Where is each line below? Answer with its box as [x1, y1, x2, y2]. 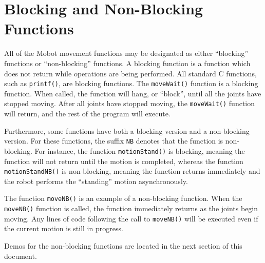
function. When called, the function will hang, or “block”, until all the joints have [4, 88, 261, 98]
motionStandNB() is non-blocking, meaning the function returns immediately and [4, 166, 260, 176]
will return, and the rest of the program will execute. [4, 108, 171, 118]
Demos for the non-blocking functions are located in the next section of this [4, 240, 242, 251]
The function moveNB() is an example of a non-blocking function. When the [4, 193, 242, 204]
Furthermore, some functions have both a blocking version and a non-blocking [4, 125, 250, 136]
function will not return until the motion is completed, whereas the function [4, 155, 243, 166]
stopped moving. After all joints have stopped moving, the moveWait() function [4, 98, 255, 109]
